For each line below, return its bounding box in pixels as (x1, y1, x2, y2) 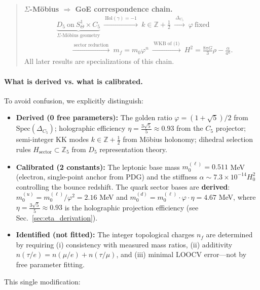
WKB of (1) (153, 41, 180, 47)
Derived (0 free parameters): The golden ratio (16, 112, 172, 123)
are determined (206, 229, 253, 240)
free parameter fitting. (16, 259, 85, 269)
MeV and (99, 191, 128, 202)
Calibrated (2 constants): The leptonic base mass (16, 161, 180, 172)
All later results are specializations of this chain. (24, 56, 174, 66)
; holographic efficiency (54, 123, 126, 133)
